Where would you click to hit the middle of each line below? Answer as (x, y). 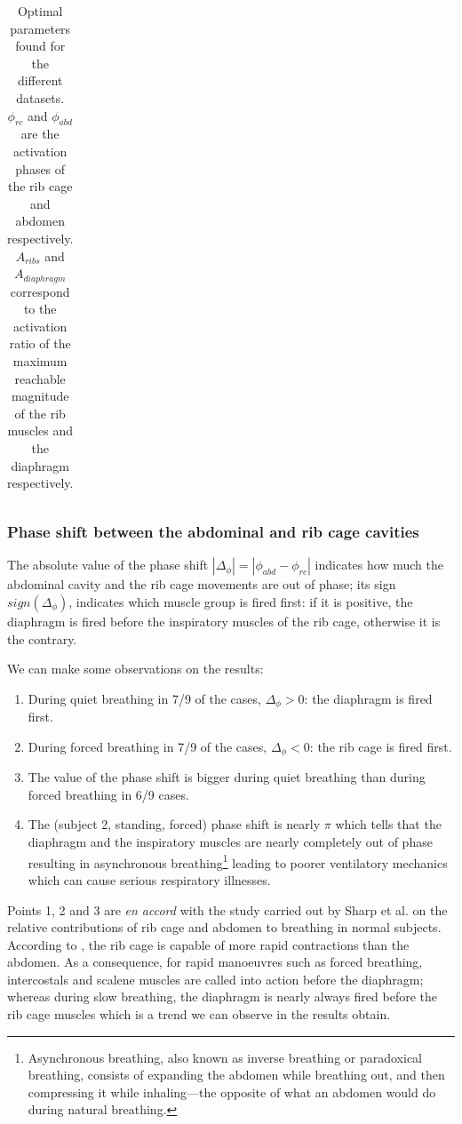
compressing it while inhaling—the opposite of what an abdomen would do (232, 1092)
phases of (40, 168)
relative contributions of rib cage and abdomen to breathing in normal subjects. (224, 927)
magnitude (40, 396)
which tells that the (388, 824)
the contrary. (42, 638)
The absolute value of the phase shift (108, 565)
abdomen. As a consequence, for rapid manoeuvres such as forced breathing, (215, 962)
